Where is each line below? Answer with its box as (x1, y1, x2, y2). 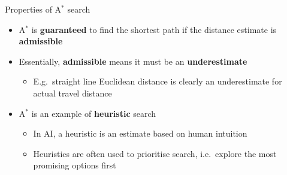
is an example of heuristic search (31, 107, 156, 119)
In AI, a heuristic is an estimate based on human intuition (33, 127, 247, 140)
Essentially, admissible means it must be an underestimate (19, 55, 247, 67)
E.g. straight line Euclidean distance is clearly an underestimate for (33, 75, 282, 87)
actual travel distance (33, 86, 112, 99)
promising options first (33, 159, 116, 171)
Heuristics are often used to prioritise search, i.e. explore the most (33, 147, 277, 159)
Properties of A (5, 3, 62, 15)
